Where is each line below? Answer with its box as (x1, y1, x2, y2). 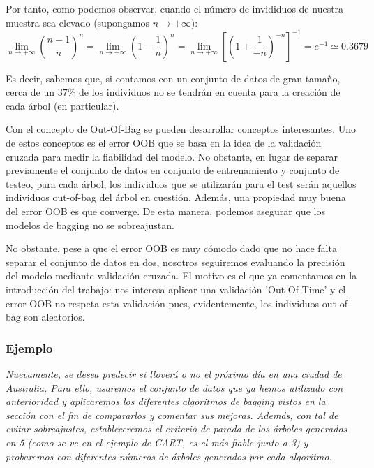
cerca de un (6, 85, 55, 99)
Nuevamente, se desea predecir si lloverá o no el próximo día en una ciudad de (6, 367, 342, 381)
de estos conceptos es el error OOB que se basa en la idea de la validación (6, 136, 322, 150)
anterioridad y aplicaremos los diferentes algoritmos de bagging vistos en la (6, 394, 326, 409)
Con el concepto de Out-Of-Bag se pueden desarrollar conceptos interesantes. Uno (6, 122, 356, 136)
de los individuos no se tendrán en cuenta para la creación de (79, 85, 341, 99)
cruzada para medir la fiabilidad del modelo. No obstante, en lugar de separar (6, 149, 338, 163)
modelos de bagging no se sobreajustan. (6, 217, 174, 232)
